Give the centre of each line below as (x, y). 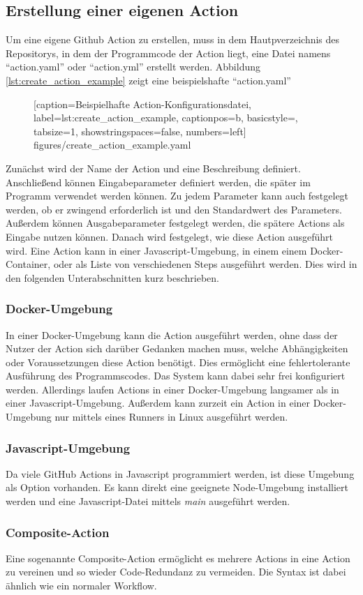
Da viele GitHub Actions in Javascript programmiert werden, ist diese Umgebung (180, 473)
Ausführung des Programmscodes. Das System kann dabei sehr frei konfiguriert (176, 376)
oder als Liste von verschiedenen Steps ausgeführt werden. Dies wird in (205, 264)
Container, (28, 264)
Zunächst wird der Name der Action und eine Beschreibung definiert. (153, 168)
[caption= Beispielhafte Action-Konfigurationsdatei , (142, 104)
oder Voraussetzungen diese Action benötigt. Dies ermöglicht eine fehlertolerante (178, 362)
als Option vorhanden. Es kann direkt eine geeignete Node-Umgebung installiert (177, 487)
